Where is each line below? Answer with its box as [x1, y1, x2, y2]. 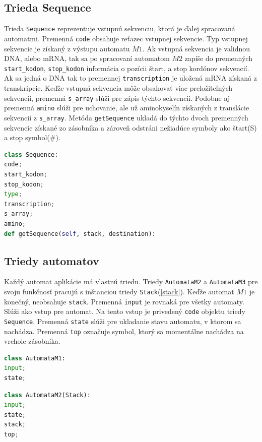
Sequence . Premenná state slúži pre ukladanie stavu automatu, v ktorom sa [4, 315, 241, 326]
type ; [4, 191, 22, 198]
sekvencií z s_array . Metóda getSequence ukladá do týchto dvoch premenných [4, 112, 248, 122]
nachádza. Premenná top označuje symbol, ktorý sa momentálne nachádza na [4, 326, 244, 336]
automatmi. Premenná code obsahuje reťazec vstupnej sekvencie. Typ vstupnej [4, 33, 248, 43]
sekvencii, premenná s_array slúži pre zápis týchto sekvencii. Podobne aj [4, 92, 230, 103]
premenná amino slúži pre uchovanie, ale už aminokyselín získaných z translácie [4, 102, 249, 113]
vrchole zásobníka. [4, 336, 60, 346]
